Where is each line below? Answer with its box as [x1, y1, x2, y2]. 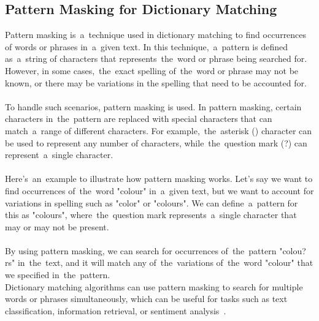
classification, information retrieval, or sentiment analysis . [5, 304, 226, 317]
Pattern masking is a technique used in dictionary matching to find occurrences [5, 28, 307, 41]
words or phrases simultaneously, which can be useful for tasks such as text [5, 292, 288, 305]
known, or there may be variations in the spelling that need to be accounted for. [5, 76, 307, 89]
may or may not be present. [5, 220, 109, 233]
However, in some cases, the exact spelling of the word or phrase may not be [5, 64, 299, 77]
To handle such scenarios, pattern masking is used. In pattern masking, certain [5, 100, 302, 113]
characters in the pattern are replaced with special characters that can [5, 112, 272, 125]
